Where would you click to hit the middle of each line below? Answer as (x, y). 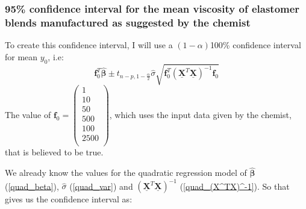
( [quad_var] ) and (101, 186)
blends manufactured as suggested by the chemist (128, 22)
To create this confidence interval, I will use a (89, 45)
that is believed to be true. (54, 152)
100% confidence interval (255, 45)
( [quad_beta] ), (32, 186)
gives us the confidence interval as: (69, 199)
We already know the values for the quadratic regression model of (126, 173)
